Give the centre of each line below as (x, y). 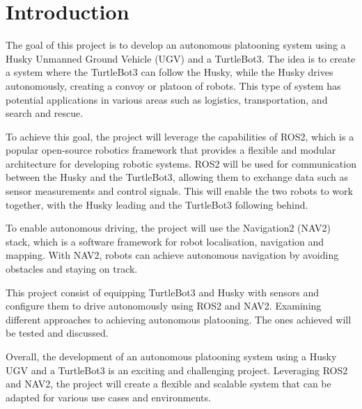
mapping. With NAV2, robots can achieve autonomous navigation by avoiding (172, 255)
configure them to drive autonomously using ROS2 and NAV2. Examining (164, 306)
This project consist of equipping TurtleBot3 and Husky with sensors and (163, 292)
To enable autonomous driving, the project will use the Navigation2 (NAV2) (168, 228)
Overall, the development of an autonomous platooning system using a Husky (171, 356)
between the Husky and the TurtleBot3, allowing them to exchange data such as (177, 177)
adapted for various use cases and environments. (108, 397)
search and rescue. (45, 113)
